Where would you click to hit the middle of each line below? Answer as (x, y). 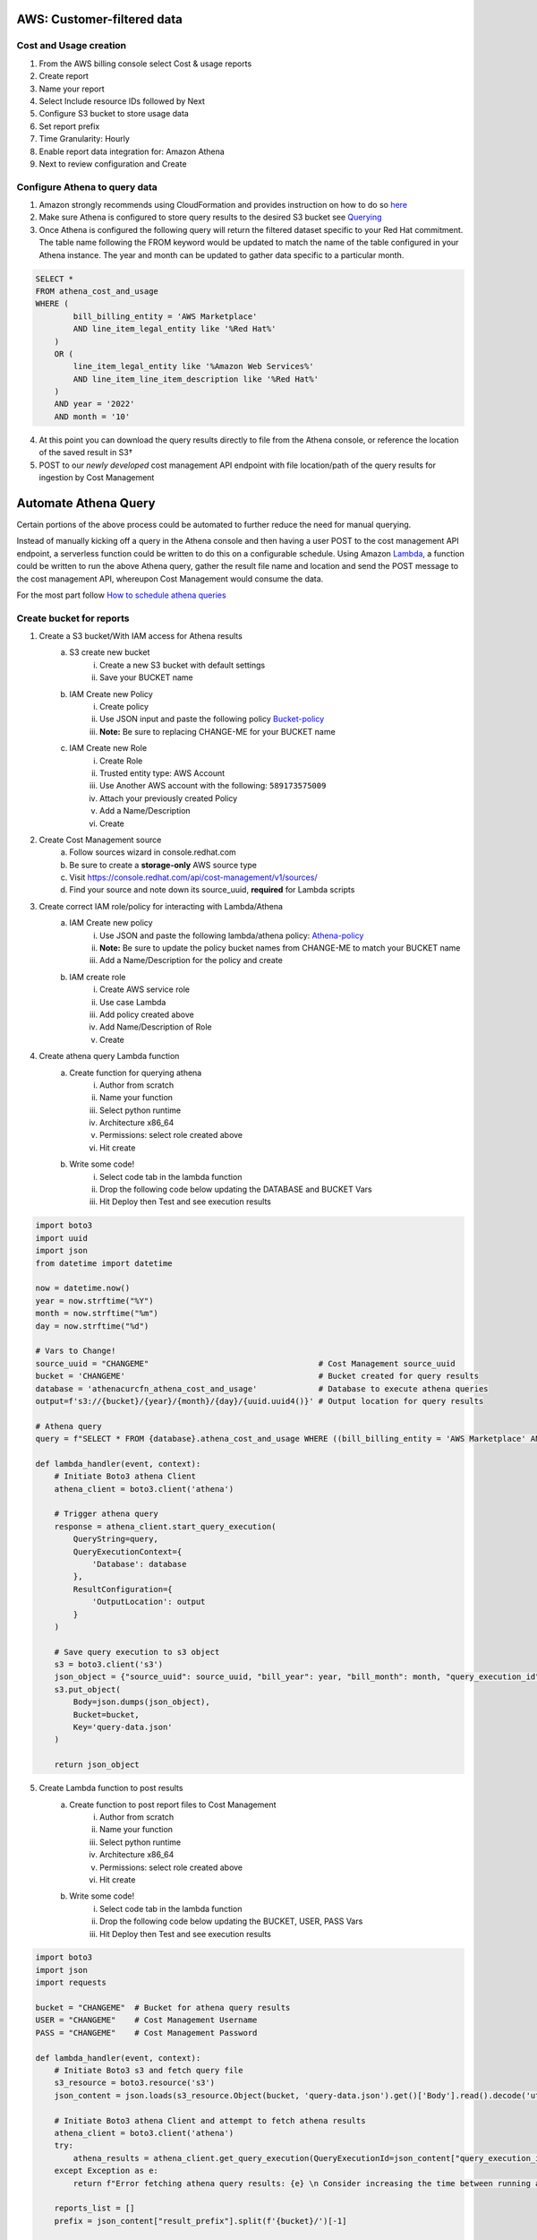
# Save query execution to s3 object (137, 1652)
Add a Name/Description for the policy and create (192, 961)
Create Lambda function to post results (111, 1788)
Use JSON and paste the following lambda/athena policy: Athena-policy (232, 935)
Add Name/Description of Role (156, 1027)
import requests (71, 1983)
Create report (64, 76)
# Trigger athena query (106, 1514)
